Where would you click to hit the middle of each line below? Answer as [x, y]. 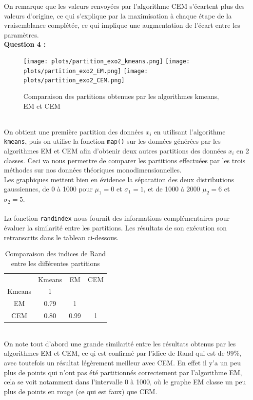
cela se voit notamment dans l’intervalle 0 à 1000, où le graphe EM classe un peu [125, 382]
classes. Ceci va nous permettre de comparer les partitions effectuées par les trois [125, 160]
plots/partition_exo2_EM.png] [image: [86, 71]
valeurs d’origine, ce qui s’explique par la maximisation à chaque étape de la [118, 15]
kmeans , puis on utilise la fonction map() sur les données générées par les [112, 141]
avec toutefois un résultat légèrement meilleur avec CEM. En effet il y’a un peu [122, 363]
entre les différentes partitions [55, 263]
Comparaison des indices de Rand [56, 254]
